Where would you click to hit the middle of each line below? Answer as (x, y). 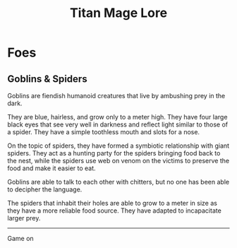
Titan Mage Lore (119, 13)
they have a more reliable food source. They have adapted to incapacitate (115, 211)
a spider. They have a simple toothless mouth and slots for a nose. (103, 132)
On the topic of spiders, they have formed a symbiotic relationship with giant (119, 146)
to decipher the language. (45, 189)
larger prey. (24, 218)
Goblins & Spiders (47, 79)
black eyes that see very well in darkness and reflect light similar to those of (118, 124)
